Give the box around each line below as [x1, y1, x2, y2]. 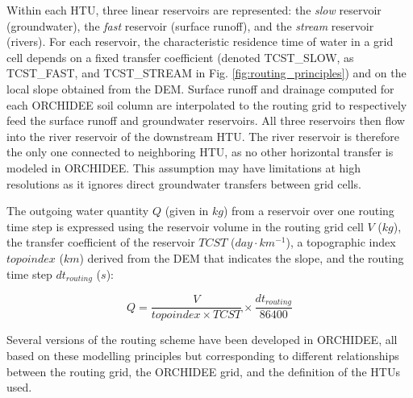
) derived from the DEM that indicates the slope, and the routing [79, 249, 404, 266]
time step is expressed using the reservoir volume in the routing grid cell [6, 218, 364, 234]
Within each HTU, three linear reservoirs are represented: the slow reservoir [6, 2, 382, 18]
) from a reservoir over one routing [223, 202, 394, 219]
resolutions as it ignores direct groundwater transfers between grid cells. [6, 175, 361, 192]
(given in [165, 202, 209, 219]
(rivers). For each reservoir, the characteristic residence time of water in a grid [6, 33, 394, 50]
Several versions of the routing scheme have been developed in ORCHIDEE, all [6, 331, 398, 348]
